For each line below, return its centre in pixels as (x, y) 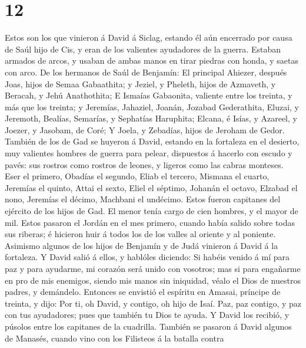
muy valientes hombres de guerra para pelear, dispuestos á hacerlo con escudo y (149, 153)
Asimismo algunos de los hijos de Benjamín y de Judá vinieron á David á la (142, 245)
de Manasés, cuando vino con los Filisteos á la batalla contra (114, 338)
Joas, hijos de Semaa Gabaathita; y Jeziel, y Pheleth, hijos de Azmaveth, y (140, 83)
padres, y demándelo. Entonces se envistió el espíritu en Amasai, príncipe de (143, 292)
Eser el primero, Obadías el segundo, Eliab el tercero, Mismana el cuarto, (137, 176)
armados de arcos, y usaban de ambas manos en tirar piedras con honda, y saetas (152, 60)
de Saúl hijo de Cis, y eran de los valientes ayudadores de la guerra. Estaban (143, 49)
